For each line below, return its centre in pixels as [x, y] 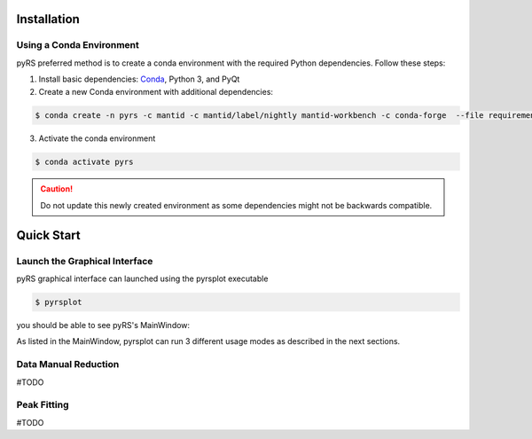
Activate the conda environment [97, 138]
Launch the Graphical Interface [85, 261]
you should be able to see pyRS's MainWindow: [103, 325]
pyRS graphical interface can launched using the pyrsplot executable [142, 278]
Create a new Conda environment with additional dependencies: [156, 91]
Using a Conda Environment [78, 45]
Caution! [57, 189]
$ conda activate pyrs [84, 161]
